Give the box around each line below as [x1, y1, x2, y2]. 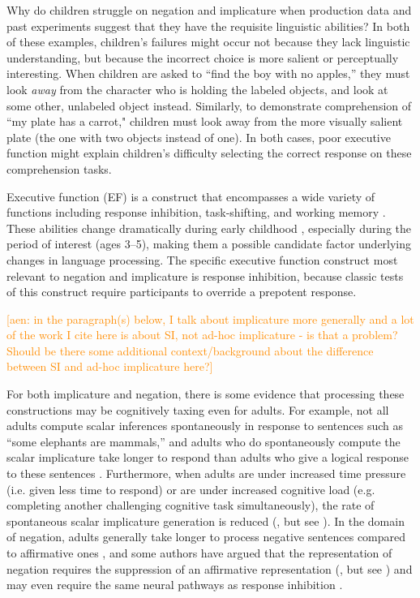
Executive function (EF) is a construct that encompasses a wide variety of [6, 187, 375, 204]
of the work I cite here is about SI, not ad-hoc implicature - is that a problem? [6, 326, 398, 343]
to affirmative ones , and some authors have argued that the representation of [6, 544, 392, 561]
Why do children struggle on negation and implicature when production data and [6, 2, 412, 18]
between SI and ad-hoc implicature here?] [6, 358, 213, 375]
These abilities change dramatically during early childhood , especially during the [6, 219, 411, 236]
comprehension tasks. [6, 160, 112, 177]
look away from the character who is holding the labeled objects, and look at [6, 80, 388, 97]
